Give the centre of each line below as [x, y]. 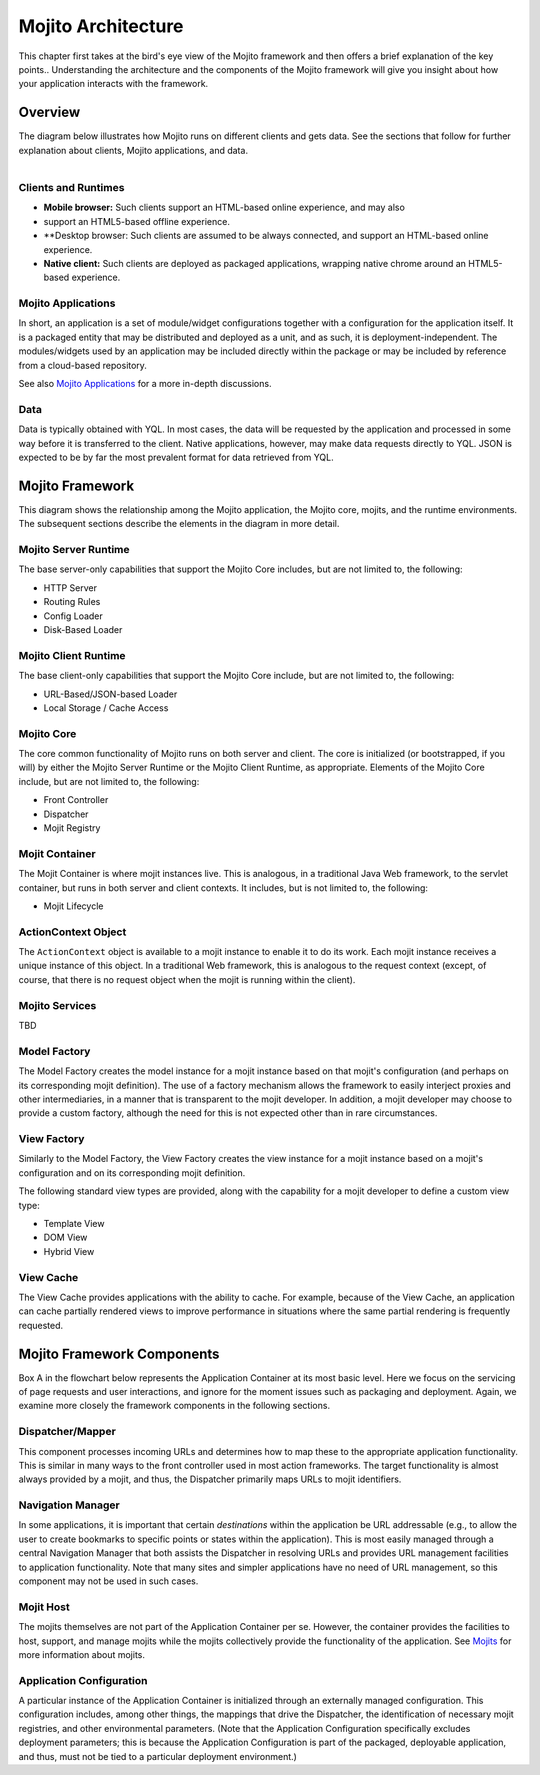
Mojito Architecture [101, 26]
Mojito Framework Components [119, 1353]
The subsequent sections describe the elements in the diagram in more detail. [179, 524]
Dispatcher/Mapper [67, 1432]
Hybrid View [69, 1251]
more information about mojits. [81, 1654]
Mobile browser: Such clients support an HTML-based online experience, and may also [224, 207]
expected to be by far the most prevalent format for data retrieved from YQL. [176, 457]
